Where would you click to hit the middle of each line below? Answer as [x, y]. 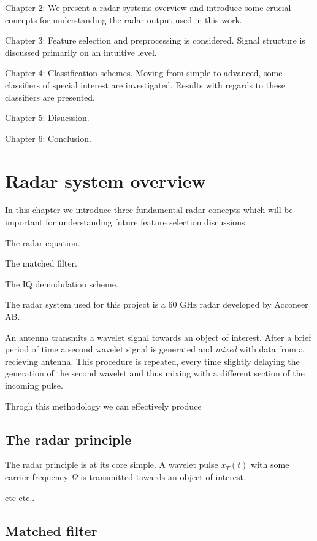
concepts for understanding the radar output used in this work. [124, 19]
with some [270, 465]
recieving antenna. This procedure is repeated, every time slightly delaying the [152, 361]
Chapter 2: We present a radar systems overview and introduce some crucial [148, 7]
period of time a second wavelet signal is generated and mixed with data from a [154, 349]
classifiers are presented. [50, 97]
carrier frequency [37, 476]
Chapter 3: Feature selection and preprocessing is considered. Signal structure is [155, 40]
